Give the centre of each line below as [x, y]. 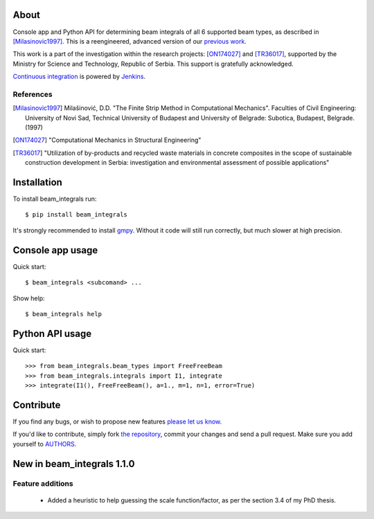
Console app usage [55, 250]
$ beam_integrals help [64, 314]
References [33, 94]
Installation [37, 182]
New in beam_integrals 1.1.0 [74, 464]
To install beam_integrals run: [55, 199]
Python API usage [52, 333]
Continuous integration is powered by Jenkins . [79, 77]
